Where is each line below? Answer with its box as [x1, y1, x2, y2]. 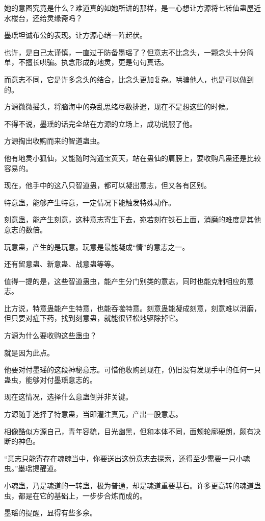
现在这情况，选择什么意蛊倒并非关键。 [4, 391, 132, 402]
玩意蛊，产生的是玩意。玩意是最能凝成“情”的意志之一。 [4, 241, 190, 252]
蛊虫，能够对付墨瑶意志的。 [4, 374, 97, 385]
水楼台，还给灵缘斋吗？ [4, 12, 83, 23]
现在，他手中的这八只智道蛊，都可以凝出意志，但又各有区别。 [4, 180, 211, 191]
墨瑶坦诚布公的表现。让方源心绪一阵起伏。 [4, 30, 147, 40]
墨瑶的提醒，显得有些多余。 [4, 507, 97, 518]
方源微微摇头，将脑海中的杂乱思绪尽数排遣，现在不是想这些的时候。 [4, 101, 232, 112]
